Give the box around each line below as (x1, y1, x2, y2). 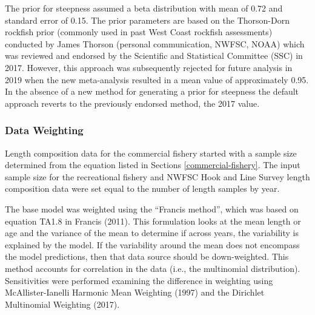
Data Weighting (5, 123, 84, 138)
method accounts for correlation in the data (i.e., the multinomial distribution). (5, 262, 300, 274)
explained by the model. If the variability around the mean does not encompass (5, 238, 300, 251)
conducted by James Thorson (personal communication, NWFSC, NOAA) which (5, 37, 305, 50)
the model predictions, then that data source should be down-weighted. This (5, 250, 289, 263)
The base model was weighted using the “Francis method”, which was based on (5, 202, 299, 215)
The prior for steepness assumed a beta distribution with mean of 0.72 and (5, 2, 283, 14)
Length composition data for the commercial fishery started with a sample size (5, 146, 297, 159)
